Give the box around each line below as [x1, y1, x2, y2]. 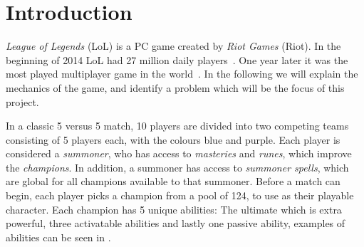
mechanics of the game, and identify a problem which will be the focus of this [6, 80, 345, 95]
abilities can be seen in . [6, 229, 111, 244]
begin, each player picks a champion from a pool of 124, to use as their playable [6, 188, 354, 203]
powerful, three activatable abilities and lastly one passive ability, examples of [6, 216, 345, 231]
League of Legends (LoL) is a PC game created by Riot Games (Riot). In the [6, 38, 341, 53]
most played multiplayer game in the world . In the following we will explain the [6, 66, 358, 81]
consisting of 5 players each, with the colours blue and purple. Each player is [6, 132, 340, 147]
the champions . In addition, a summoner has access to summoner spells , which [6, 159, 349, 174]
